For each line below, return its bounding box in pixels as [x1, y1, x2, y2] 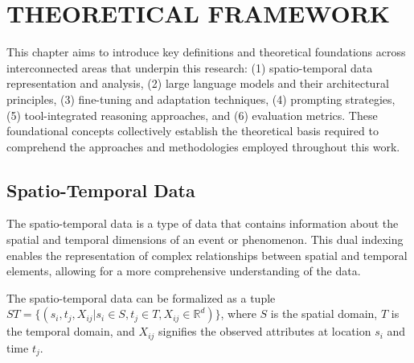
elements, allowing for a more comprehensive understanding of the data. [6, 262, 361, 279]
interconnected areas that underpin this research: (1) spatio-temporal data [6, 59, 373, 76]
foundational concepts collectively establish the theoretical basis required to [6, 122, 379, 139]
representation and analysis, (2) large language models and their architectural [6, 75, 389, 92]
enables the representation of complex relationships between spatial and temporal [6, 246, 408, 263]
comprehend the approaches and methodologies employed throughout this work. [6, 138, 400, 155]
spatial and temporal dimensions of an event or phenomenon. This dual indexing [6, 231, 404, 248]
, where [220, 305, 256, 322]
